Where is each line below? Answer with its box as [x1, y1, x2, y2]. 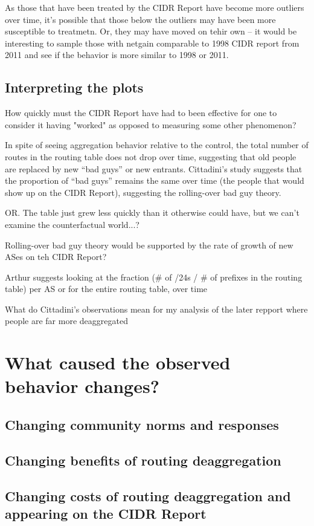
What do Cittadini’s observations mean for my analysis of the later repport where [5, 302, 308, 315]
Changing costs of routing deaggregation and [5, 486, 291, 505]
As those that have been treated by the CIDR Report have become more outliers [5, 1, 304, 13]
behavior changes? [5, 374, 159, 398]
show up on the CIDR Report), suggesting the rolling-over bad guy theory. [5, 186, 281, 198]
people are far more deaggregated [5, 314, 128, 327]
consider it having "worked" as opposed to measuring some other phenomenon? [5, 118, 296, 131]
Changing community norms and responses [5, 415, 279, 434]
